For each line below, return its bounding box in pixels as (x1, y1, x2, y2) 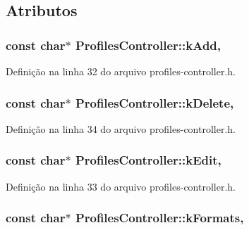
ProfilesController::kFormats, (75, 209, 244, 226)
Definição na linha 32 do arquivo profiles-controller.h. (6, 64, 236, 78)
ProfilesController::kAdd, (75, 36, 221, 53)
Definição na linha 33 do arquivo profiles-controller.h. (6, 179, 236, 193)
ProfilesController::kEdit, (75, 151, 221, 169)
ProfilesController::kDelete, (75, 94, 234, 111)
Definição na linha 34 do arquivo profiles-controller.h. (6, 121, 236, 136)
